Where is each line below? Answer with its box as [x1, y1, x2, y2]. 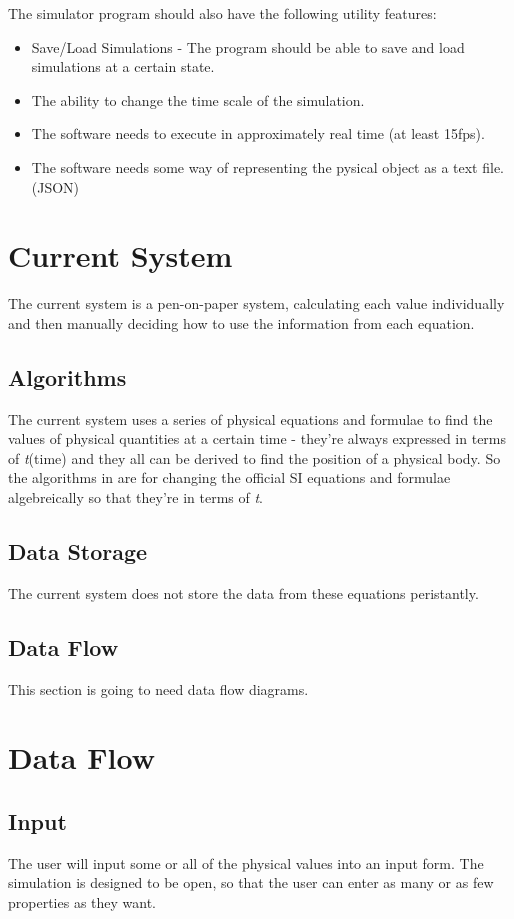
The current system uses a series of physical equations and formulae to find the [8, 408, 493, 429]
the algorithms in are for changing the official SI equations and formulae [8, 467, 451, 488]
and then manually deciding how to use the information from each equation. [8, 312, 475, 333]
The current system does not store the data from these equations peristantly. [8, 582, 479, 603]
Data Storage [8, 536, 148, 567]
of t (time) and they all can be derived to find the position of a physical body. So [8, 447, 501, 468]
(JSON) [31, 176, 80, 197]
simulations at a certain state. [31, 56, 215, 77]
